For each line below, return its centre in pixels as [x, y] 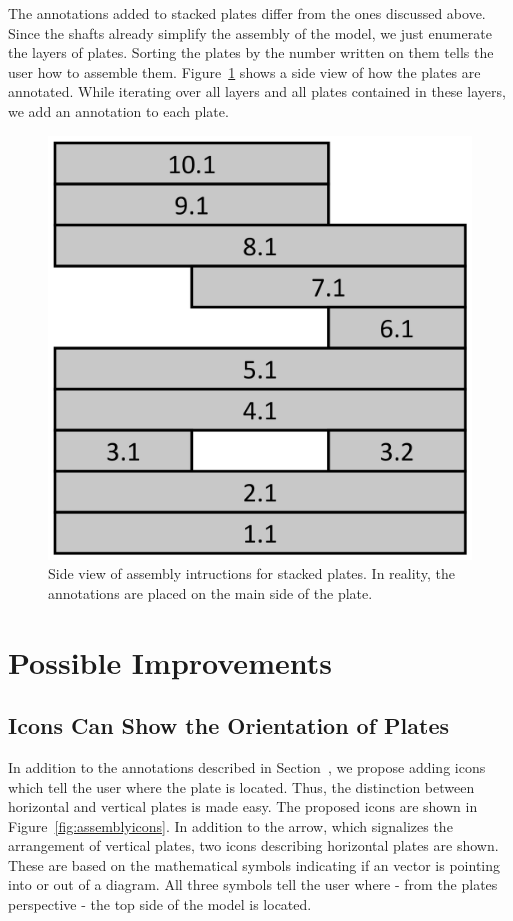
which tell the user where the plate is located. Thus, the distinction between [241, 786]
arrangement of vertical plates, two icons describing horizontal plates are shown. [253, 845]
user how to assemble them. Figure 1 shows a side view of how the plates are [244, 71]
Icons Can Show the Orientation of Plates [229, 725]
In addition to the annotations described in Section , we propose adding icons [247, 766]
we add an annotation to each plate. [118, 110]
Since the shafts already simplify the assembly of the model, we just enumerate [250, 32]
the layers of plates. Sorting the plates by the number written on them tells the [251, 52]
